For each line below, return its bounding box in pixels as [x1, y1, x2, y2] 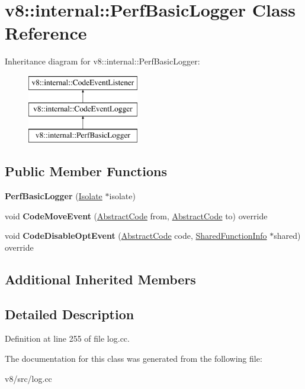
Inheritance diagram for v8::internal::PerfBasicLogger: [5, 55, 200, 67]
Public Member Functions [5, 162, 167, 180]
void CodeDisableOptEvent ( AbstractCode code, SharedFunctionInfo [5, 229, 267, 242]
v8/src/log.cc [5, 372, 52, 384]
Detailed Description [5, 304, 134, 323]
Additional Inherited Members [5, 270, 196, 288]
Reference [5, 21, 87, 45]
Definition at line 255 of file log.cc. [5, 332, 130, 345]
